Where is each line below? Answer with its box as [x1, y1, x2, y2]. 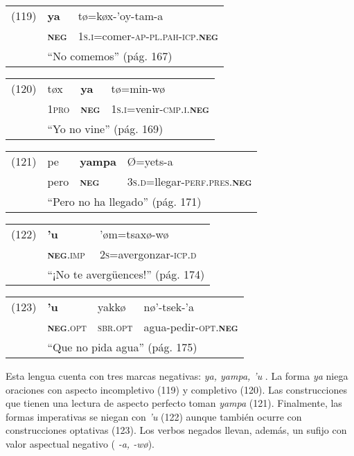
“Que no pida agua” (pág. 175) [47, 339, 197, 355]
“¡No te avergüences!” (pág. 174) [47, 266, 205, 282]
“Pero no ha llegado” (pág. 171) [47, 193, 202, 209]
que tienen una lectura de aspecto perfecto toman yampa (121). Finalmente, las [6, 396, 342, 410]
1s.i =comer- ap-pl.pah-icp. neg [78, 28, 219, 44]
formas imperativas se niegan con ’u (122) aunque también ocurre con [6, 409, 302, 423]
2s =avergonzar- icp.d [99, 246, 197, 262]
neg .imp [47, 246, 85, 262]
